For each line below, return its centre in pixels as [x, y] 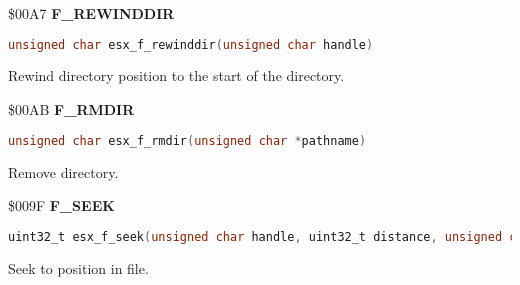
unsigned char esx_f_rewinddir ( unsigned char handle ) [191, 44]
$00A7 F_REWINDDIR [91, 13]
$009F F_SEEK [61, 205]
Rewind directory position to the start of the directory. [176, 75]
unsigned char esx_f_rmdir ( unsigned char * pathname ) [187, 140]
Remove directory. [63, 171]
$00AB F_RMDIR [71, 109]
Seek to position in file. [78, 267]
